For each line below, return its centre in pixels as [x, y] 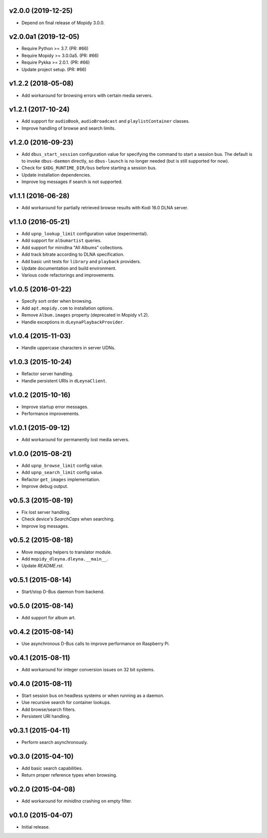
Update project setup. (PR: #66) [54, 69]
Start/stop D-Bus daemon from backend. [63, 592]
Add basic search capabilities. [52, 768]
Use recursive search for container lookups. [66, 702]
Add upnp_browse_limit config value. [62, 466]
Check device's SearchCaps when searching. [68, 519]
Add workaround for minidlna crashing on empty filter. [77, 801]
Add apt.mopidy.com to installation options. [67, 308]
